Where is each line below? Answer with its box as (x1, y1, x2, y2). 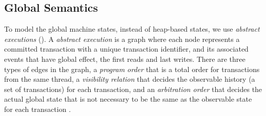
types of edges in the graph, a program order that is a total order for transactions (4, 63, 260, 74)
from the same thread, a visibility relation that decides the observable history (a (4, 74, 255, 84)
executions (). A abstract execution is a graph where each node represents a (4, 33, 240, 44)
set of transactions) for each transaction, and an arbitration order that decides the (4, 83, 262, 94)
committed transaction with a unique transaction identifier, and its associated (4, 43, 249, 54)
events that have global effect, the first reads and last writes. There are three (4, 53, 245, 64)
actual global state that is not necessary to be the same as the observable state (4, 94, 252, 104)
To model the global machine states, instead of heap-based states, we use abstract (4, 24, 260, 34)
